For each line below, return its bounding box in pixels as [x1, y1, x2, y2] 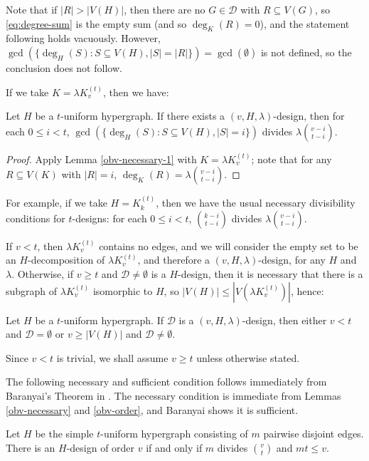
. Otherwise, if [11, 266, 74, 281]
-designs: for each [72, 210, 147, 225]
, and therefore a [137, 252, 210, 267]
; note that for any [251, 151, 332, 166]
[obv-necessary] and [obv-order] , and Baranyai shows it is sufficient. [6, 402, 299, 417]
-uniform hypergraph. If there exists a [60, 108, 225, 123]
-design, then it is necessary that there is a [178, 266, 363, 281]
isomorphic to [92, 283, 153, 298]
